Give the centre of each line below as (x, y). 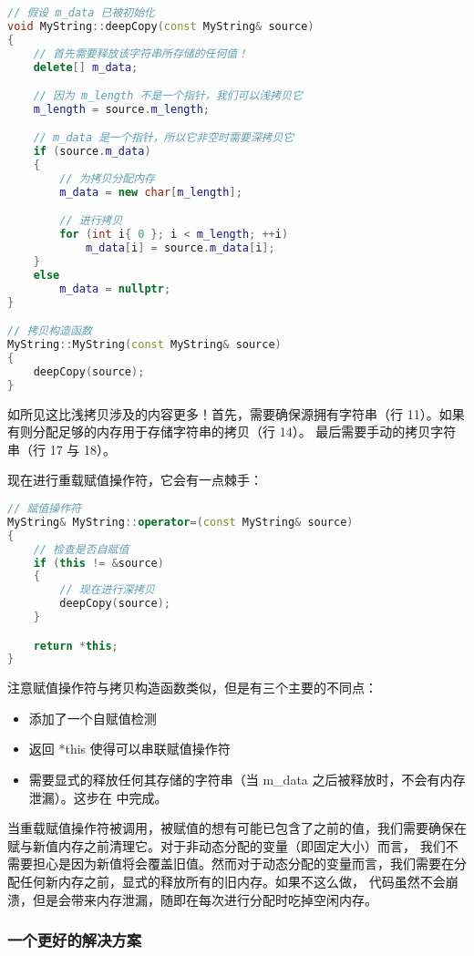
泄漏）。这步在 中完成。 (98, 797)
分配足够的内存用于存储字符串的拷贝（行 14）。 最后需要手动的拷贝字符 (244, 432)
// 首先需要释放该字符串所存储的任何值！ (141, 53)
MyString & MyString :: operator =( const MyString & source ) (180, 522)
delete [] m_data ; (86, 67)
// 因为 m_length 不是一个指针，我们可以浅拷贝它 (168, 96)
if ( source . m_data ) (92, 152)
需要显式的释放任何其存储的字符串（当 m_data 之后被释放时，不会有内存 (247, 780)
